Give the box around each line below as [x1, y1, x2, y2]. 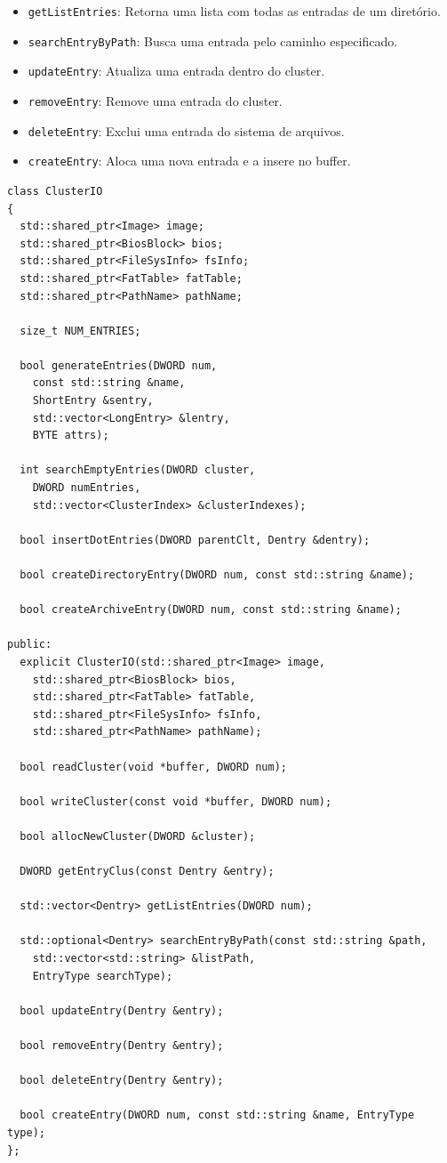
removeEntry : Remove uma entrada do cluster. [28, 91, 283, 109]
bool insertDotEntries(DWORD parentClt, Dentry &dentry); [20, 533, 371, 546]
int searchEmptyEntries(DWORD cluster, [20, 464, 256, 477]
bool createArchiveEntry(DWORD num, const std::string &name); [20, 603, 402, 617]
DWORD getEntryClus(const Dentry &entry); [20, 865, 275, 878]
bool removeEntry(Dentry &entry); [20, 1039, 224, 1053]
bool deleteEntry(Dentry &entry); [20, 1074, 224, 1087]
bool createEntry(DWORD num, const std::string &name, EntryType [20, 1109, 415, 1122]
